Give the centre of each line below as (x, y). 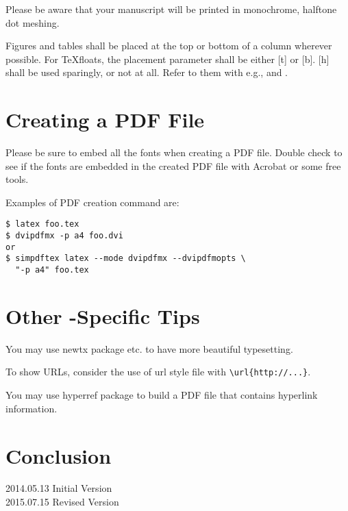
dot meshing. (33, 22)
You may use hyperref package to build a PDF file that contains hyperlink (162, 395)
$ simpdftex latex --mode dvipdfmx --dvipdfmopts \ (126, 259)
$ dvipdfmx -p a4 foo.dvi (64, 236)
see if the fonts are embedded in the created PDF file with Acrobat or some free (173, 165)
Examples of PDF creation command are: (92, 202)
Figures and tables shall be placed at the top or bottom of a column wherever (169, 46)
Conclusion (59, 455)
